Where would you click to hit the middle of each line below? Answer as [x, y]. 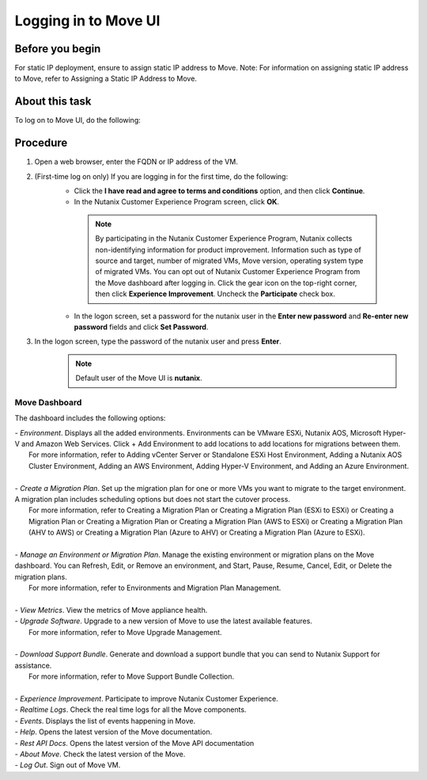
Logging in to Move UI [87, 21]
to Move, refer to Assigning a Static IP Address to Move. [106, 78]
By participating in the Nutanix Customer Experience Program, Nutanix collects [224, 238]
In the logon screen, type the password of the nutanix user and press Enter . [158, 341]
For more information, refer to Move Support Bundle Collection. [132, 676]
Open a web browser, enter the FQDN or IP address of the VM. [136, 162]
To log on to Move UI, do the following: [78, 120]
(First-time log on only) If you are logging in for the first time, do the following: [161, 176]
